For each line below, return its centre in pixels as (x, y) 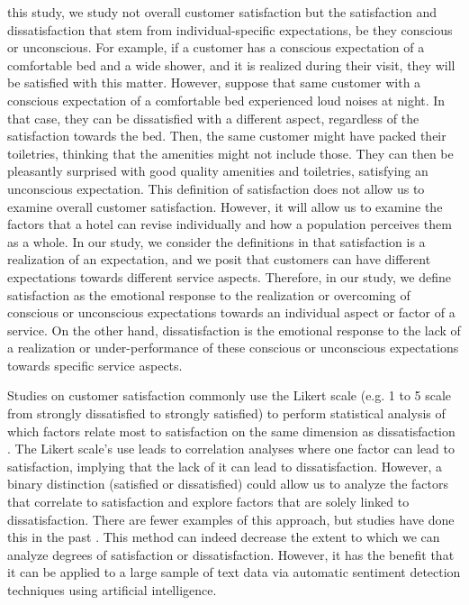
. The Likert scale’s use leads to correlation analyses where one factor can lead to (231, 449)
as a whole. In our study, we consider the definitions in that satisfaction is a (216, 241)
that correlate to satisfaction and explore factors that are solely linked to (208, 502)
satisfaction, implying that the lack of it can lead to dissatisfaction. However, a (225, 466)
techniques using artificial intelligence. (112, 590)
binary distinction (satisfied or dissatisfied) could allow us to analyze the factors (228, 484)
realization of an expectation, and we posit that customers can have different (219, 259)
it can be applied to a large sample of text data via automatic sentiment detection (234, 572)
